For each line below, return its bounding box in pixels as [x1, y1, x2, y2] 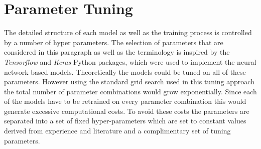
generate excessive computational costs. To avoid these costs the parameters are [4, 105, 249, 116]
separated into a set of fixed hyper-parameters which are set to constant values [4, 115, 246, 126]
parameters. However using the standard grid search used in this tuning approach [4, 76, 254, 87]
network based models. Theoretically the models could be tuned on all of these [4, 66, 246, 77]
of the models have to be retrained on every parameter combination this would [4, 96, 246, 106]
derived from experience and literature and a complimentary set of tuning [4, 125, 231, 136]
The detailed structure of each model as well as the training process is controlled [4, 27, 252, 38]
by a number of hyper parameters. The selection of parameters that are [4, 37, 223, 47]
